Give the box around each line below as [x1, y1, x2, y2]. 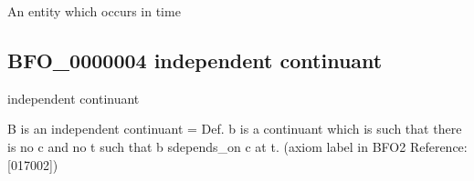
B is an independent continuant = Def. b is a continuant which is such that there [7, 119, 462, 138]
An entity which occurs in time [7, 2, 181, 20]
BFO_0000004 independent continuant [7, 45, 383, 74]
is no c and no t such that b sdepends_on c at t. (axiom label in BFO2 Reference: [7, 136, 468, 156]
